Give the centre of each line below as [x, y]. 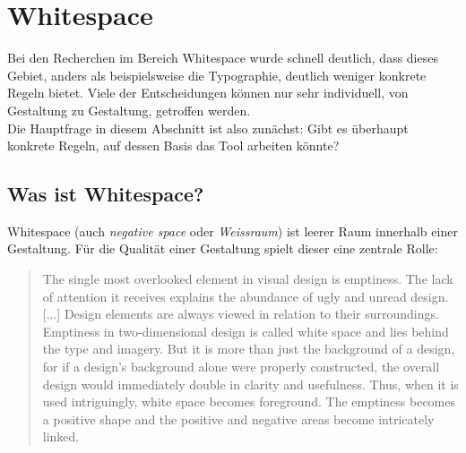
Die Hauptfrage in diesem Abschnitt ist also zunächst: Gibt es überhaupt [208, 128]
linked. [61, 436]
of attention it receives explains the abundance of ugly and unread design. [246, 296]
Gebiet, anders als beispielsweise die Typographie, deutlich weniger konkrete [217, 75]
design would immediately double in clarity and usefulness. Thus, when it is [250, 384]
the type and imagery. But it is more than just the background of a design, [249, 349]
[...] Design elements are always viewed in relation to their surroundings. [241, 314]
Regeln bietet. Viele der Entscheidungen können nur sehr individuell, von [208, 93]
